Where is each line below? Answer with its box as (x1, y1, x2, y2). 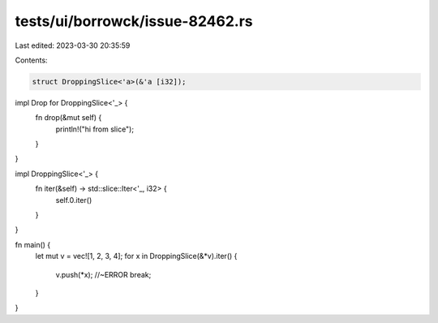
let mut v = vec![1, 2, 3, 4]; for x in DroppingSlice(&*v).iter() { (35, 252, 238, 261)
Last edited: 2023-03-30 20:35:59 (15, 41, 131, 50)
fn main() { (15, 239, 51, 249)
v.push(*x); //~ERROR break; (55, 269, 152, 279)
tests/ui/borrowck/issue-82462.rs (15, 12, 253, 30)
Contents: (15, 55, 48, 65)
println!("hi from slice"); (55, 124, 134, 134)
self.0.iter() (55, 195, 92, 205)
